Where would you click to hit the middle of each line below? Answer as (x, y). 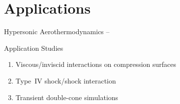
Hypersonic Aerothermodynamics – (57, 31)
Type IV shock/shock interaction (66, 80)
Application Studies (34, 48)
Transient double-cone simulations (67, 97)
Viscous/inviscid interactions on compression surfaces (96, 64)
